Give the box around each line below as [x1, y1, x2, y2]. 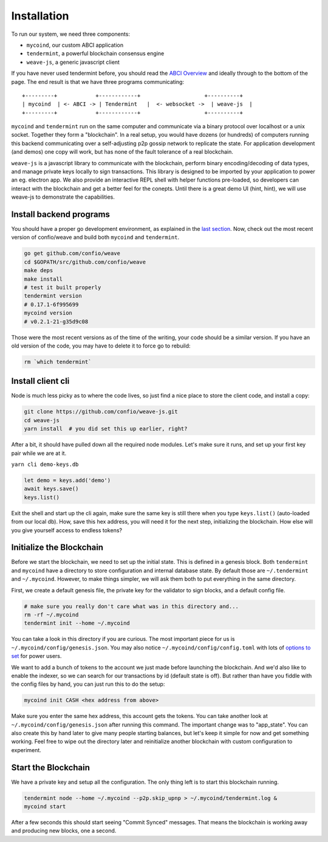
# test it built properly [24, 284, 101, 291]
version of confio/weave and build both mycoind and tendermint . [11, 234, 179, 241]
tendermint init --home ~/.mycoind [24, 620, 130, 627]
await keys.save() [24, 485, 79, 492]
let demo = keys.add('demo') [24, 477, 111, 484]
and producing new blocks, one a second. [11, 827, 117, 835]
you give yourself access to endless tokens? [11, 526, 123, 534]
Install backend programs [11, 210, 111, 219]
